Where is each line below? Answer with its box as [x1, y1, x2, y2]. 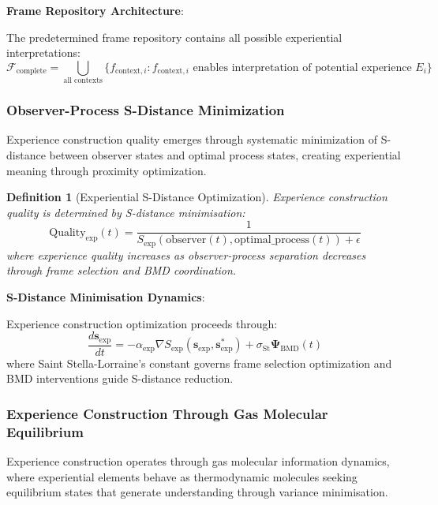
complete [16, 67, 47, 76]
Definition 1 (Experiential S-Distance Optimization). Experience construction [6, 189, 387, 205]
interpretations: [6, 44, 80, 61]
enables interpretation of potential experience [193, 62, 412, 73]
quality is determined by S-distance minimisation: [6, 204, 245, 220]
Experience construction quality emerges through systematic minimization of [6, 131, 378, 148]
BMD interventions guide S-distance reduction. [6, 370, 234, 387]
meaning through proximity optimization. [6, 162, 207, 178]
